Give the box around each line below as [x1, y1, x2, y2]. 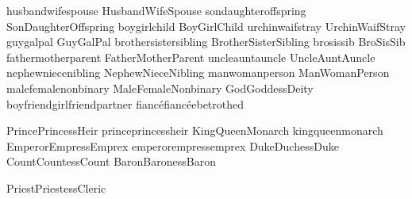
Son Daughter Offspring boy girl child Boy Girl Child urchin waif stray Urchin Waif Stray [6, 17, 406, 34]
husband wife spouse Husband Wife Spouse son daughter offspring [6, 2, 306, 18]
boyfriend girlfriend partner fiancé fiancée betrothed [6, 95, 245, 112]
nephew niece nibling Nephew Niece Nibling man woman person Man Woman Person [6, 64, 390, 81]
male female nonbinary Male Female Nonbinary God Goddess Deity [6, 79, 314, 96]
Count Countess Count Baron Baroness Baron [6, 153, 216, 170]
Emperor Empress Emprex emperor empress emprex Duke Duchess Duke [6, 137, 339, 154]
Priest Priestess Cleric [6, 179, 106, 196]
